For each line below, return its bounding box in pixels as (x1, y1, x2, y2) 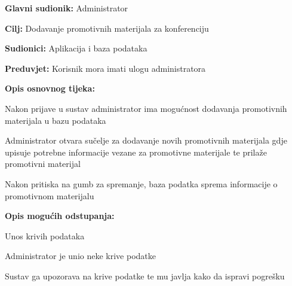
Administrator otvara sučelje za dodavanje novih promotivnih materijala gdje (5, 134, 287, 147)
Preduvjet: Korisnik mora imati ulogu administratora (5, 62, 206, 74)
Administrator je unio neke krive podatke (5, 250, 156, 262)
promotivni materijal (5, 157, 81, 170)
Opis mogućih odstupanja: (5, 209, 115, 222)
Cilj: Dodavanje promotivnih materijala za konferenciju (5, 22, 209, 34)
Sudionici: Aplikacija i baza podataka (5, 42, 147, 54)
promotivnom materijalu (5, 189, 94, 202)
